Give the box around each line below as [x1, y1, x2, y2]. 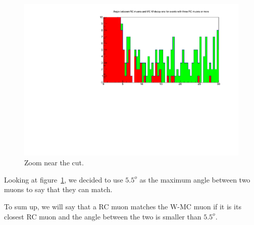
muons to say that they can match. [4, 184, 113, 195]
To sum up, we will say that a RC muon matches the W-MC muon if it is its [4, 201, 241, 212]
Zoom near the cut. [24, 157, 84, 168]
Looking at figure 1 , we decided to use [4, 174, 123, 185]
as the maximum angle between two [139, 174, 250, 185]
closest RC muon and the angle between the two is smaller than [4, 211, 201, 221]
